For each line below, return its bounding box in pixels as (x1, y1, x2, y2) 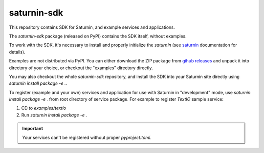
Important (22, 126, 44, 132)
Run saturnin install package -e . (21, 112, 88, 118)
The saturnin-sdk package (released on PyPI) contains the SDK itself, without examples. (9, 33, 187, 39)
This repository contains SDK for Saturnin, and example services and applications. (9, 24, 175, 30)
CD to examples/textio (21, 105, 66, 111)
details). (9, 49, 25, 55)
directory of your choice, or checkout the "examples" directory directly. (9, 65, 153, 71)
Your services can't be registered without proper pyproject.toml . (22, 134, 152, 140)
